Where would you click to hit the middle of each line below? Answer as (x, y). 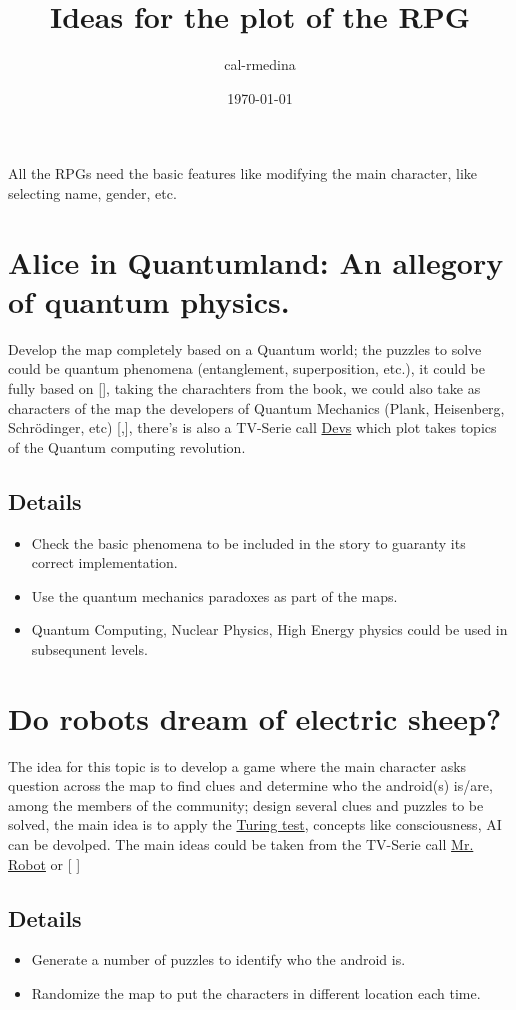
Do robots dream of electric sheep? (255, 717)
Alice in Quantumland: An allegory (256, 261)
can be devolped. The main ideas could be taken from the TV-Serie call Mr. (241, 844)
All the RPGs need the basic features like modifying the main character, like (243, 173)
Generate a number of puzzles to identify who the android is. (218, 959)
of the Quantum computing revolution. (127, 446)
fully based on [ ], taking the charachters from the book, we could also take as (244, 388)
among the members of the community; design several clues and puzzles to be (246, 804)
